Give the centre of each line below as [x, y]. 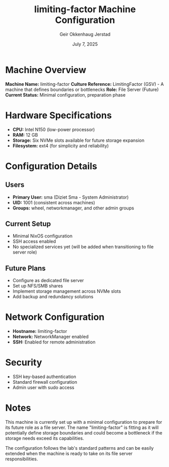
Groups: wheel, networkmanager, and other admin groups [73, 208]
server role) [25, 252]
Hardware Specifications [59, 115]
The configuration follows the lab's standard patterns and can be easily [79, 448]
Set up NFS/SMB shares [38, 286]
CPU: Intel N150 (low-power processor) [54, 129]
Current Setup [28, 224]
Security [24, 363]
